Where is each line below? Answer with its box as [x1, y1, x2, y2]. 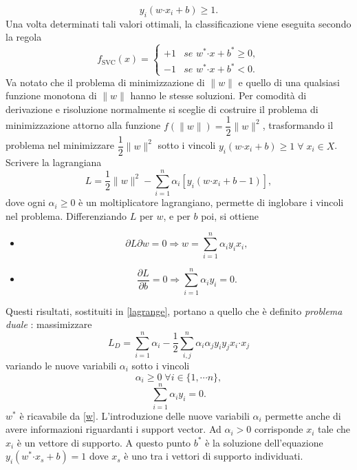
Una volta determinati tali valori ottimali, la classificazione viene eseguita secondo [6, 16, 351, 30]
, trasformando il [262, 118, 334, 132]
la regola [6, 30, 42, 44]
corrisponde [254, 422, 303, 436]
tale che [318, 422, 351, 436]
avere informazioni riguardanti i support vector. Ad [6, 422, 221, 436]
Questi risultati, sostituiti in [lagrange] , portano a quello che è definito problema [6, 303, 343, 318]
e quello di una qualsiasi [238, 74, 340, 89]
